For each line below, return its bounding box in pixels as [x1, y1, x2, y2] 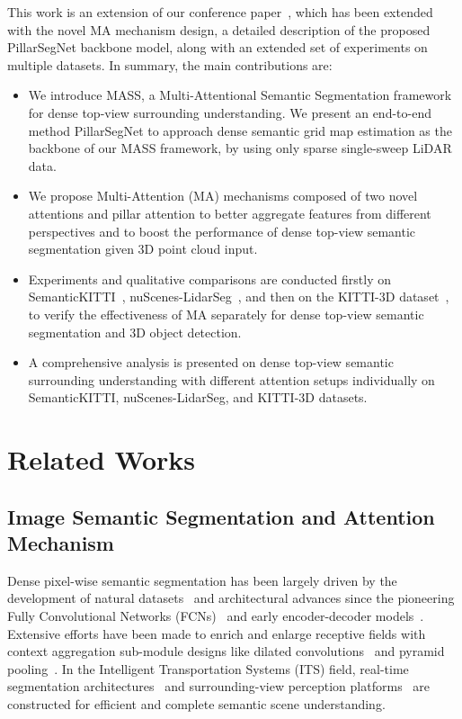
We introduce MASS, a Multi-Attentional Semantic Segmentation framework [28, 85, 452, 104]
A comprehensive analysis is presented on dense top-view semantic [28, 353, 394, 372]
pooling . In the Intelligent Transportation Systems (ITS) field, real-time [7, 659, 409, 678]
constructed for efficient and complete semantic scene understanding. [7, 695, 386, 713]
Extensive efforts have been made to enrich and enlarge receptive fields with [7, 624, 426, 643]
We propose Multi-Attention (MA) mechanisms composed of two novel [28, 186, 418, 205]
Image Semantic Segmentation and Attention [7, 502, 435, 530]
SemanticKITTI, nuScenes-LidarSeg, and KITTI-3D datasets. [28, 388, 368, 407]
